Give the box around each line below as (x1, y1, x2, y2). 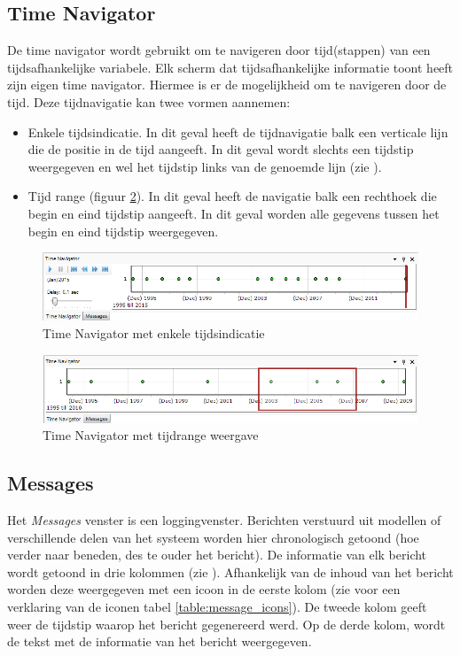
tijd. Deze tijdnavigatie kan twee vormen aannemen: (7, 92, 291, 111)
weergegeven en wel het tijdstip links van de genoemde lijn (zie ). (27, 157, 382, 175)
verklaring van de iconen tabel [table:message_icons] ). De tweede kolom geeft (7, 597, 427, 615)
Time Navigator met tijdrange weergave (43, 426, 259, 444)
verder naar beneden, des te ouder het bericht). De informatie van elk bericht (7, 545, 427, 564)
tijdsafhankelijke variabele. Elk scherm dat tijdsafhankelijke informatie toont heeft (7, 58, 454, 76)
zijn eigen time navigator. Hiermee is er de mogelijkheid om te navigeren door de (7, 75, 447, 94)
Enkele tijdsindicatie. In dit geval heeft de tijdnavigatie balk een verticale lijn (27, 122, 448, 141)
